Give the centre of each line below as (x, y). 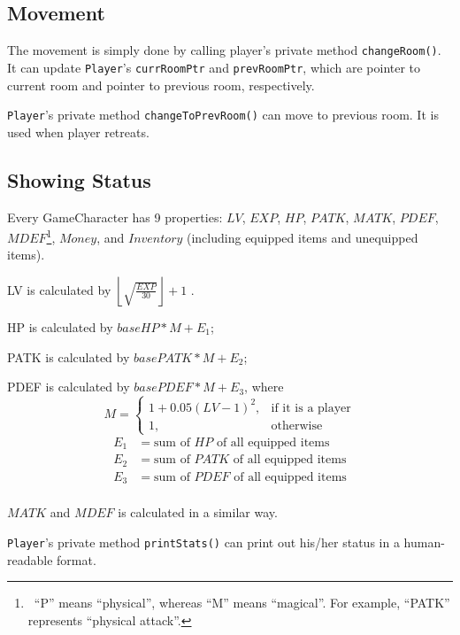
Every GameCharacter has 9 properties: (115, 217)
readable (30, 559)
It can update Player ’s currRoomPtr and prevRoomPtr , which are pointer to (214, 67)
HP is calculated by (60, 327)
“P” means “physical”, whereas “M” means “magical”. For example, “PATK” (242, 603)
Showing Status (79, 179)
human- (424, 542)
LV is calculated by (59, 289)
